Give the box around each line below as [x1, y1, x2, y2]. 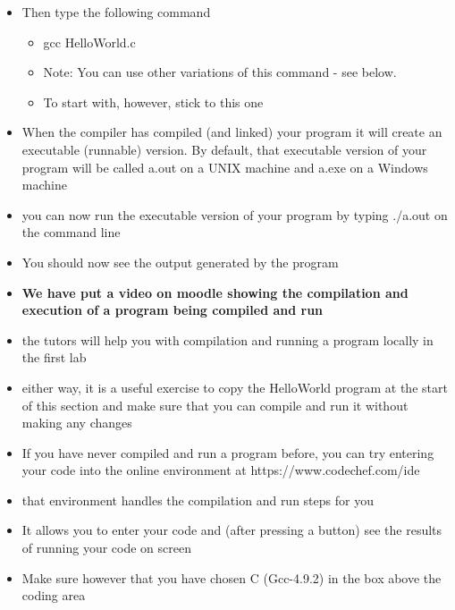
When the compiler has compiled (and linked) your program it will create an [21, 123, 442, 141]
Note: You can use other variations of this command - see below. [43, 63, 397, 81]
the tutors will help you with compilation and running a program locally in [21, 330, 434, 349]
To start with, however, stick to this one [43, 92, 264, 111]
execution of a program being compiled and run [21, 301, 324, 319]
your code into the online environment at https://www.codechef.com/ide [21, 461, 420, 479]
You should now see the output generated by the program [21, 252, 339, 271]
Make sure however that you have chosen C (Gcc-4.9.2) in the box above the [21, 568, 442, 587]
